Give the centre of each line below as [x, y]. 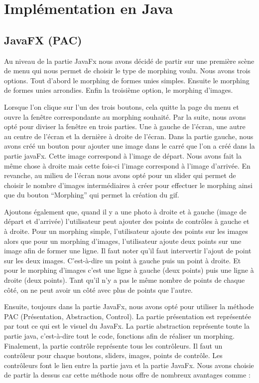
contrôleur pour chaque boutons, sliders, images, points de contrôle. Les [113, 355]
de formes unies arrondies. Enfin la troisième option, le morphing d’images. [119, 90]
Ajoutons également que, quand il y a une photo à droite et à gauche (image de [125, 211]
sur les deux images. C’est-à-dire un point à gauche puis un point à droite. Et [123, 260]
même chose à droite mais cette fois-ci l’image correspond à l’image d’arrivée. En [127, 165]
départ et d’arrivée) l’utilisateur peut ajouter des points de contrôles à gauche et [127, 221]
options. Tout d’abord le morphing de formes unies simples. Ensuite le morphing [127, 80]
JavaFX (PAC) [43, 40]
